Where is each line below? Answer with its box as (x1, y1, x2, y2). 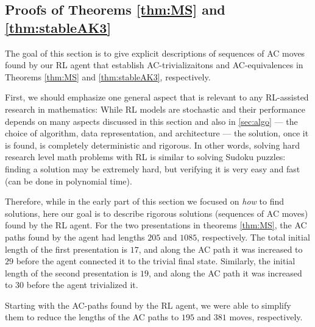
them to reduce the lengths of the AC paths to (5, 311, 179, 323)
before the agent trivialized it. (26, 278, 138, 291)
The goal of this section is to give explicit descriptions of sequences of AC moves (5, 46, 305, 59)
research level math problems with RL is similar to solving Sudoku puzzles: (5, 150, 286, 163)
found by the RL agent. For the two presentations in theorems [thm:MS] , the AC (5, 219, 307, 231)
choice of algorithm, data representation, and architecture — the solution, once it (5, 127, 309, 139)
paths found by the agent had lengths (5, 230, 145, 243)
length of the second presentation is (5, 266, 138, 279)
